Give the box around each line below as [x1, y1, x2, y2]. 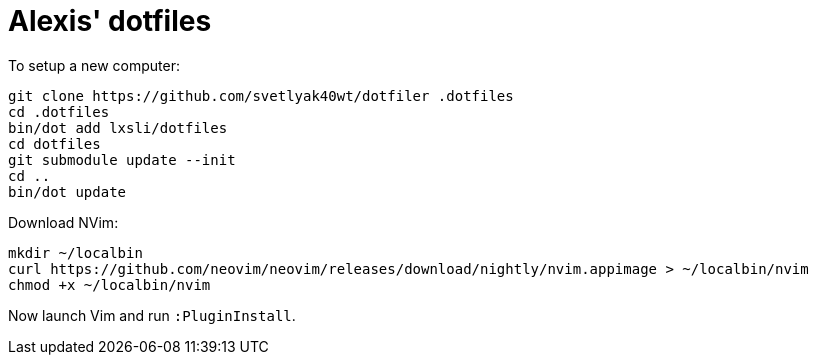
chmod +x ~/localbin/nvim [8, 276, 211, 293]
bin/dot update [8, 183, 127, 200]
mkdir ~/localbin [8, 244, 143, 261]
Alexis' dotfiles [8, 4, 212, 38]
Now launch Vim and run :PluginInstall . [8, 306, 296, 324]
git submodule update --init [8, 151, 236, 168]
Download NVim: [8, 213, 119, 231]
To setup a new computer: [8, 56, 180, 74]
